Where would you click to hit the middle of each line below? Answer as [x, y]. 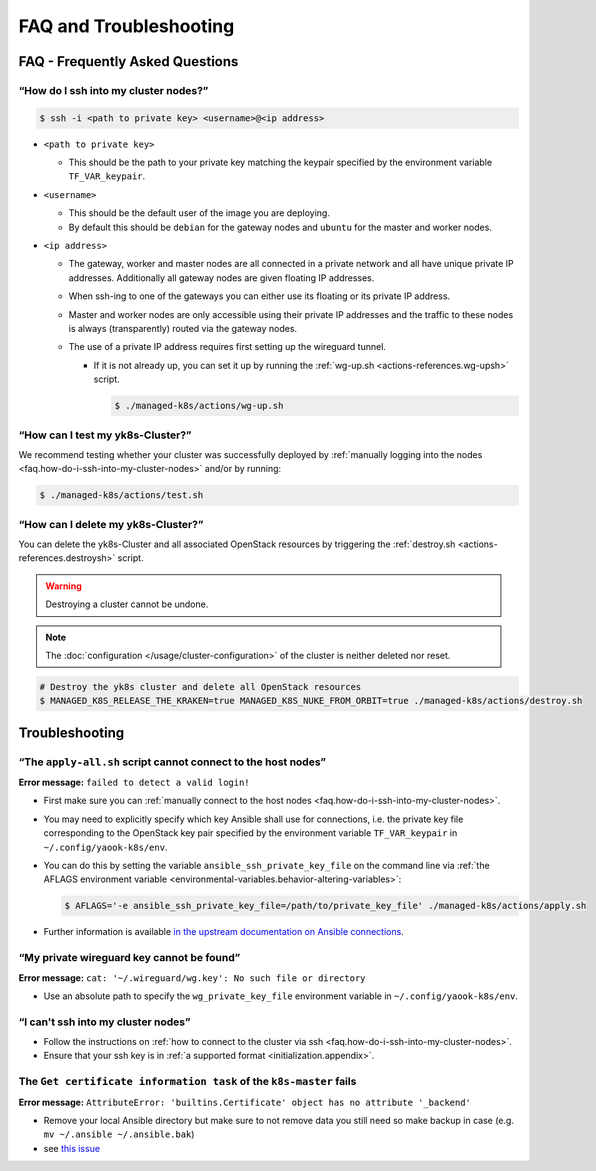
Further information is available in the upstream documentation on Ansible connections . [223, 932]
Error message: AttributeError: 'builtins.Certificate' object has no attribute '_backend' [245, 1102]
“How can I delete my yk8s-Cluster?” [111, 524]
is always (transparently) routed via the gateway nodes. [183, 328]
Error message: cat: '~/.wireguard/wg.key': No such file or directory [192, 977]
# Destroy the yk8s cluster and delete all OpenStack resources [200, 686]
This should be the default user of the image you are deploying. [199, 213]
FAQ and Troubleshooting [126, 26]
